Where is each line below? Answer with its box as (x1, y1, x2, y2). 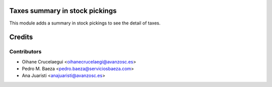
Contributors (9, 48, 42, 55)
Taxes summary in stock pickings (9, 6, 117, 15)
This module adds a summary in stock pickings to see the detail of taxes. (9, 20, 161, 26)
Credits (9, 33, 33, 41)
